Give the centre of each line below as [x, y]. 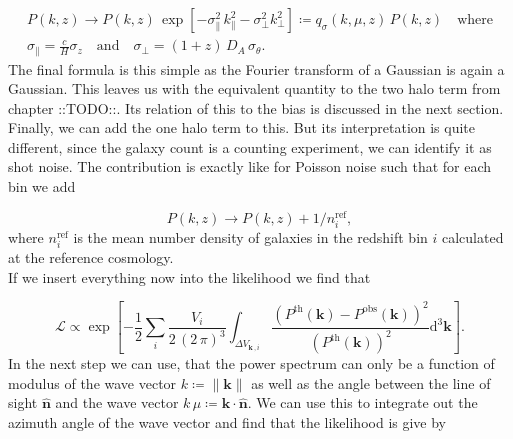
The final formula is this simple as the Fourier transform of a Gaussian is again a [256, 68]
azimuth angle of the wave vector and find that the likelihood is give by [227, 421]
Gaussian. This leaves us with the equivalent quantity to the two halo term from [254, 88]
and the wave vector [117, 402]
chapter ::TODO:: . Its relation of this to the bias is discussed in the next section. [256, 107]
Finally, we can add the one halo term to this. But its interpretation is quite [242, 127]
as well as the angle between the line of [371, 382]
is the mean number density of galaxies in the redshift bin [250, 236]
